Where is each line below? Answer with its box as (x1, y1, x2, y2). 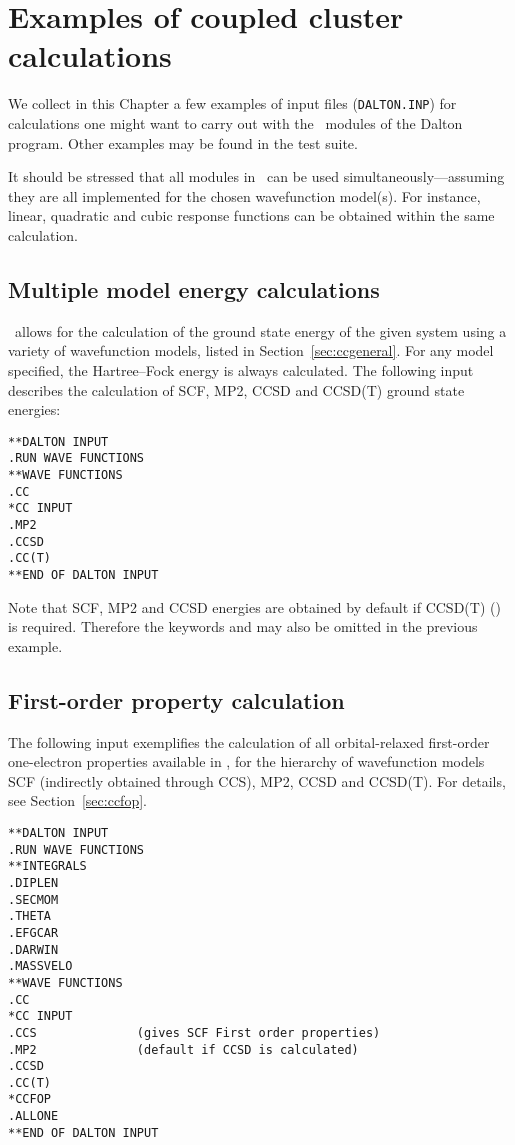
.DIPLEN (8, 875, 59, 890)
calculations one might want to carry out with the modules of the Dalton (8, 112, 463, 133)
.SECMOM (8, 892, 59, 907)
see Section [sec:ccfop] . (8, 790, 147, 811)
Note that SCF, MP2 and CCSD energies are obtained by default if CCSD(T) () (8, 596, 501, 617)
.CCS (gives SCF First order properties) (8, 1025, 381, 1040)
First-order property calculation (8, 684, 345, 715)
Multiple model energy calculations (8, 273, 380, 304)
